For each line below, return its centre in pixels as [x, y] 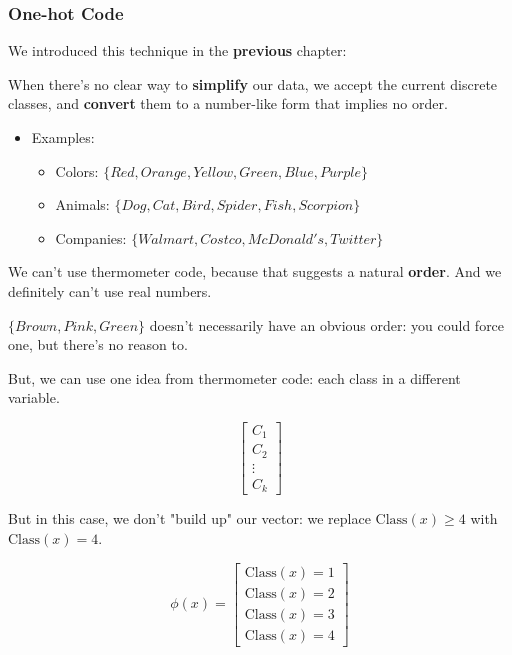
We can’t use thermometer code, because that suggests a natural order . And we [255, 271]
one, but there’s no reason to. [98, 344]
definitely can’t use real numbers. [110, 290]
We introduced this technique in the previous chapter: [177, 50]
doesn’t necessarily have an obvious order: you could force [327, 324]
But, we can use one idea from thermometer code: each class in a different [234, 377]
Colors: [77, 170]
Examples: [63, 137]
